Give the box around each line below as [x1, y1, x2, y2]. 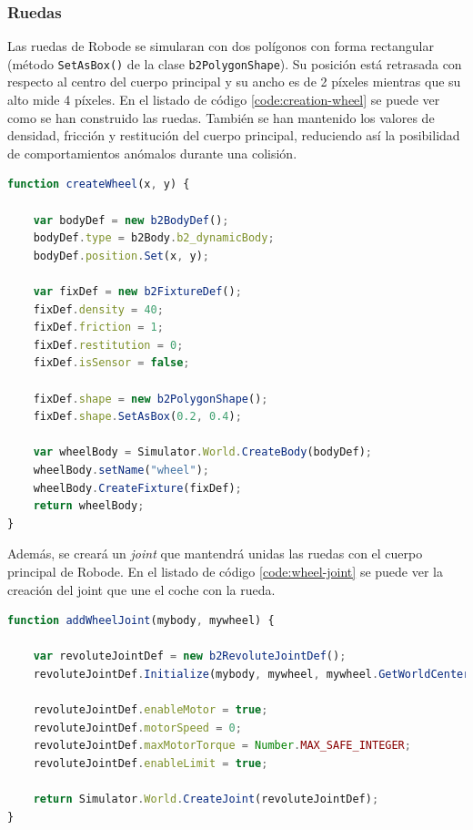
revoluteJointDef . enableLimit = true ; [33, 756, 268, 770]
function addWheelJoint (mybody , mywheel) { [7, 614, 275, 628]
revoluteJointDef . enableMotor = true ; [33, 703, 268, 717]
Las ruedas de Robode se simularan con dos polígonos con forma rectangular [7, 36, 434, 56]
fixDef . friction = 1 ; [33, 321, 164, 334]
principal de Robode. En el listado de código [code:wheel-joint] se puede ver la [7, 561, 443, 580]
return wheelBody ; [33, 499, 145, 513]
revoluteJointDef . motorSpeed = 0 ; [33, 721, 242, 734]
